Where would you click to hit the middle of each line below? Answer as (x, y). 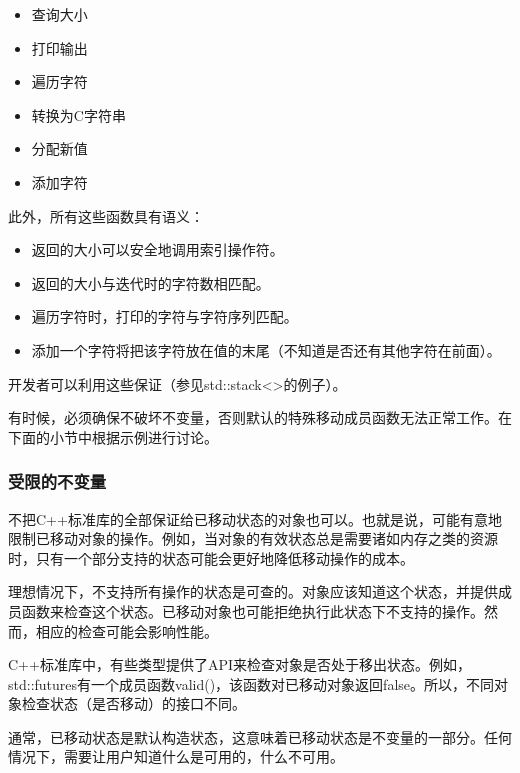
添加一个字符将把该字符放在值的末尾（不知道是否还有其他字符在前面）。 (266, 349)
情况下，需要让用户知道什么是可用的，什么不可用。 (176, 756)
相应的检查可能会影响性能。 (126, 630)
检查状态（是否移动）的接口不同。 (133, 703)
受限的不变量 (57, 481)
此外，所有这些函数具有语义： (106, 215)
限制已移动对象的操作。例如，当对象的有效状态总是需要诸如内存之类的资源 (253, 538)
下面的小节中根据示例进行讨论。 (113, 436)
